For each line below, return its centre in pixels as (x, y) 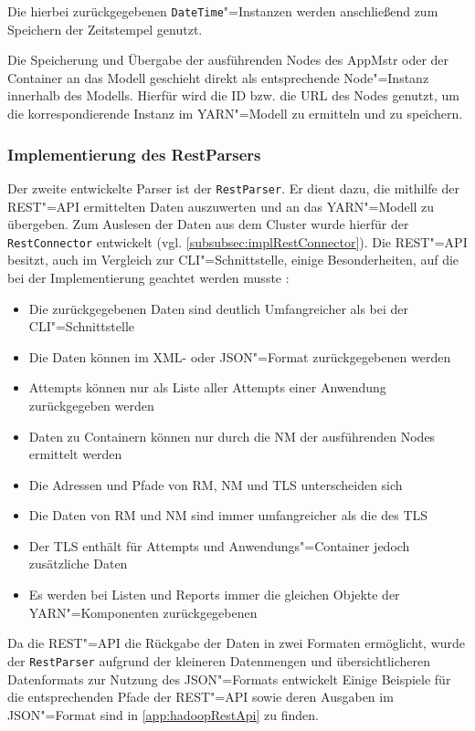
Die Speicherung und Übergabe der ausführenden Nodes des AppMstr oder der (228, 60)
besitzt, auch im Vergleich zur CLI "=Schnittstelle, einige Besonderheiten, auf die (233, 260)
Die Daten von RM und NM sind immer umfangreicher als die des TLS (228, 515)
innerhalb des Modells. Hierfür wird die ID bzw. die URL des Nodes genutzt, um (233, 95)
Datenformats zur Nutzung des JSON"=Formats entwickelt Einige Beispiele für (229, 679)
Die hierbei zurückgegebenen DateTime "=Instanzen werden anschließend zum (223, 11)
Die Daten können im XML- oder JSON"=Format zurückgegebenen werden (240, 356)
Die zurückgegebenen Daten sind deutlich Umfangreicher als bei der (219, 308)
